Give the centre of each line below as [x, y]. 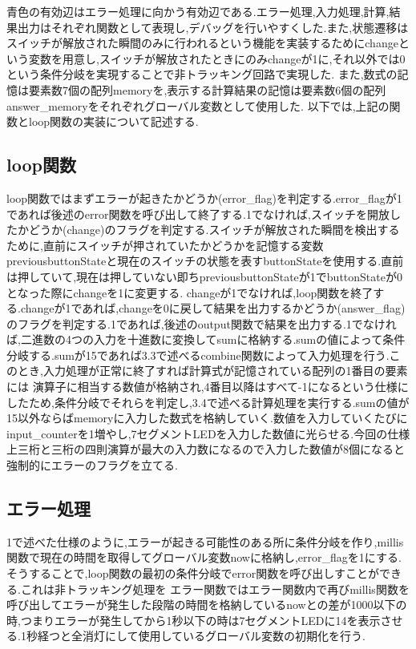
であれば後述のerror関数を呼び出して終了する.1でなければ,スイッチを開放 [198, 214]
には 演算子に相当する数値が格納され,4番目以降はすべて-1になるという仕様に [208, 387]
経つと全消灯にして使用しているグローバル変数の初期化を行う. [201, 636]
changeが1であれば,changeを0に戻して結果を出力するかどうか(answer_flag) [213, 308]
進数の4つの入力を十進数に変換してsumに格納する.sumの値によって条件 [218, 339]
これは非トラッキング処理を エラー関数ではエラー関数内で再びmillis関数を [215, 589]
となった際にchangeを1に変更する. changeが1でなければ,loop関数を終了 [190, 292]
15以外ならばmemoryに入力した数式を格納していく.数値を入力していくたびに [207, 418]
